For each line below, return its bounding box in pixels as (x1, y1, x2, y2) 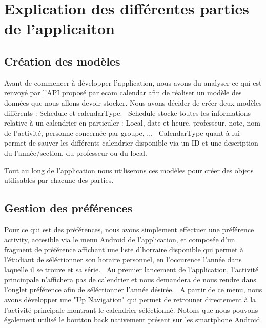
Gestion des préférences (4, 200, 132, 216)
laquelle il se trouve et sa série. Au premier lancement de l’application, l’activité (4, 264, 259, 275)
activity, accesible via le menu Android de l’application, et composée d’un (4, 234, 235, 244)
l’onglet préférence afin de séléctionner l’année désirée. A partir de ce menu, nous (4, 284, 262, 295)
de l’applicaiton (4, 18, 115, 39)
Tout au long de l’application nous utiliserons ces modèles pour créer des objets (4, 165, 254, 175)
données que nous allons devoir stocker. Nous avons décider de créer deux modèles (4, 97, 262, 108)
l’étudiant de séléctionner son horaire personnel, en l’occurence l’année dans (4, 254, 242, 264)
